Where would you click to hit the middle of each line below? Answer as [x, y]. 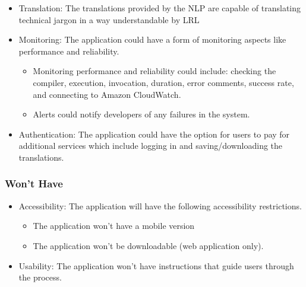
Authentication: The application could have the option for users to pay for [154, 134]
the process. [40, 277]
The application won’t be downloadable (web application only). [148, 245]
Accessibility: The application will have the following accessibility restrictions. [160, 205]
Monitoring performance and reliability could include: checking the [154, 71]
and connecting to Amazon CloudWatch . [107, 94]
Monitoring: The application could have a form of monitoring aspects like [152, 39]
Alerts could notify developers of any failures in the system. [141, 114]
